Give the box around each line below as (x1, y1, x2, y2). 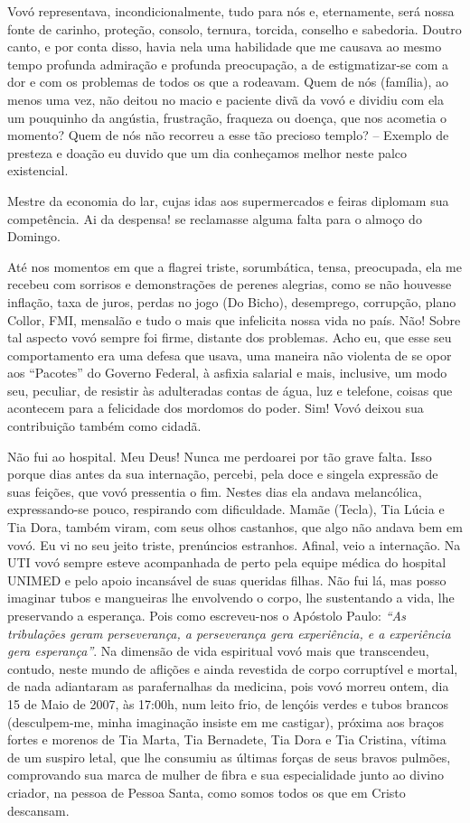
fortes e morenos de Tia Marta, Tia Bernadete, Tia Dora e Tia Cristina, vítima (7, 730, 446, 749)
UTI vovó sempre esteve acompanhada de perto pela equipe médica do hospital (7, 553, 446, 572)
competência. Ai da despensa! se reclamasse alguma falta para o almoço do (7, 209, 422, 228)
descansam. (7, 800, 70, 819)
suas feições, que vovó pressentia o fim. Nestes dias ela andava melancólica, (7, 482, 422, 500)
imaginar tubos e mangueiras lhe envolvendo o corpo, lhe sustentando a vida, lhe (7, 588, 455, 607)
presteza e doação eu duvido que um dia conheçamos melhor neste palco (7, 143, 408, 162)
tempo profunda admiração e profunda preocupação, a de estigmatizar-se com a (7, 54, 449, 73)
